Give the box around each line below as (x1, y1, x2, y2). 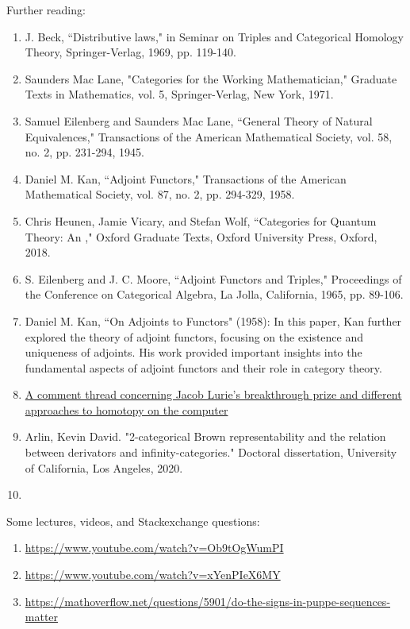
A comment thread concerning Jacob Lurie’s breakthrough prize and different (25, 386, 402, 403)
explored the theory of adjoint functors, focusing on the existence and (25, 328, 364, 345)
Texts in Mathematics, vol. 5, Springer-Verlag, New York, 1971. (25, 86, 334, 102)
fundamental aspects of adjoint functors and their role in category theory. (25, 359, 382, 376)
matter (25, 608, 59, 625)
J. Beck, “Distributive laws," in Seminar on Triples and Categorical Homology (25, 28, 404, 44)
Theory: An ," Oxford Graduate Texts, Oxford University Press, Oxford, (25, 228, 377, 245)
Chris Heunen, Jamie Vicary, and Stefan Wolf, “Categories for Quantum (25, 212, 377, 229)
